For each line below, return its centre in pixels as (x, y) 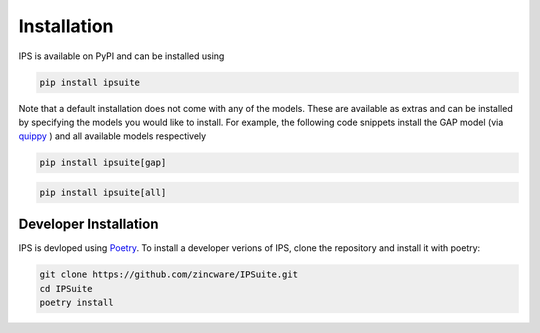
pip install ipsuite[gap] (103, 163)
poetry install (76, 303)
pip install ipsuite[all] (103, 192)
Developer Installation (88, 224)
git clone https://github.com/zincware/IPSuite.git (169, 274)
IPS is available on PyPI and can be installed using (121, 56)
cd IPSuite (66, 288)
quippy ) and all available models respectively (112, 136)
